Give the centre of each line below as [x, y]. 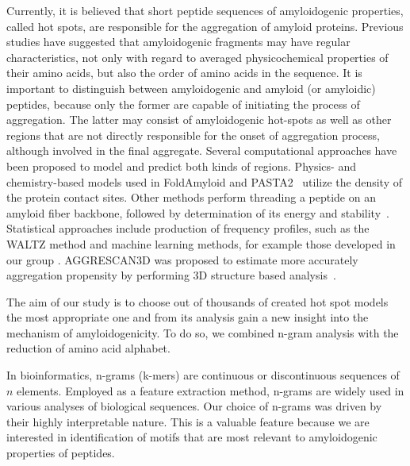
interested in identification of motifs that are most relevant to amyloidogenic [192, 437]
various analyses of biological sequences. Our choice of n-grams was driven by [194, 406]
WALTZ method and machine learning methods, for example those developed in [201, 243]
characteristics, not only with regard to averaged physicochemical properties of [197, 57]
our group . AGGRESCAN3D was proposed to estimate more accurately [182, 259]
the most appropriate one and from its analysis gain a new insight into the [188, 317]
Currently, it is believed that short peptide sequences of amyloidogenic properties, [205, 10]
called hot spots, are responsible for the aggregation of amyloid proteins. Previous [205, 26]
